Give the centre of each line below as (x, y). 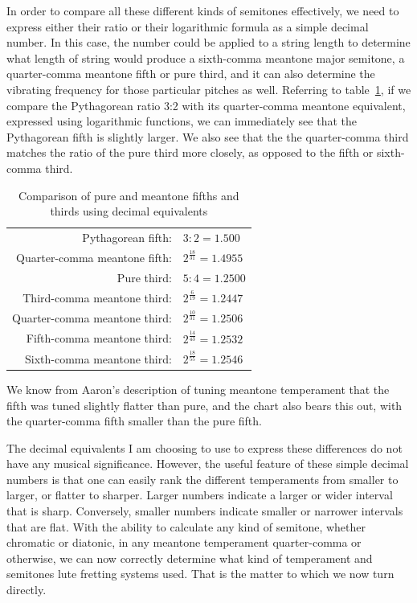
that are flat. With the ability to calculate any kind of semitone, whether (186, 526)
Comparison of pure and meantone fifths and (129, 195)
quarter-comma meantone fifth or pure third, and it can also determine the (191, 74)
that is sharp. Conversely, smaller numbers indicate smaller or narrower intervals (205, 511)
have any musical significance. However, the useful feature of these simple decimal (208, 464)
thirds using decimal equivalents (129, 211)
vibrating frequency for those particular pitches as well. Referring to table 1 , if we (209, 89)
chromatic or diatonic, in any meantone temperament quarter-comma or (184, 542)
